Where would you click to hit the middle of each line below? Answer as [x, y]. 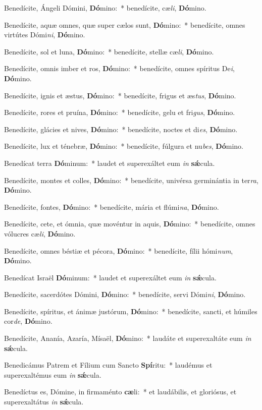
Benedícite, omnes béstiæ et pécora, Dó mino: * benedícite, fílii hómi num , [119, 250]
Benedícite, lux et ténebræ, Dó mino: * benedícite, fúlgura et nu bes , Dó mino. [124, 146]
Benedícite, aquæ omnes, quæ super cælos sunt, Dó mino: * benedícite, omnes [125, 24]
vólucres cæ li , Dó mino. [40, 233]
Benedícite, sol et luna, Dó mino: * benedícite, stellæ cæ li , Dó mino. [109, 51]
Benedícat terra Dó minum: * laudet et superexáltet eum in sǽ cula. [110, 163]
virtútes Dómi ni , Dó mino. [45, 35]
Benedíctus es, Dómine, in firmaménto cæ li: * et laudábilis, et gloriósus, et [120, 392]
